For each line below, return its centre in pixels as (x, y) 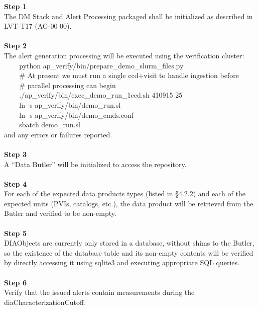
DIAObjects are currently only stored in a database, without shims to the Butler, (129, 243)
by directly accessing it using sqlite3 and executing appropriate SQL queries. (122, 262)
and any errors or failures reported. (58, 134)
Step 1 (15, 6)
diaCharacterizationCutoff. (45, 302)
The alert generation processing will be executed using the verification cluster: (124, 55)
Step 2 (15, 46)
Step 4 (15, 183)
